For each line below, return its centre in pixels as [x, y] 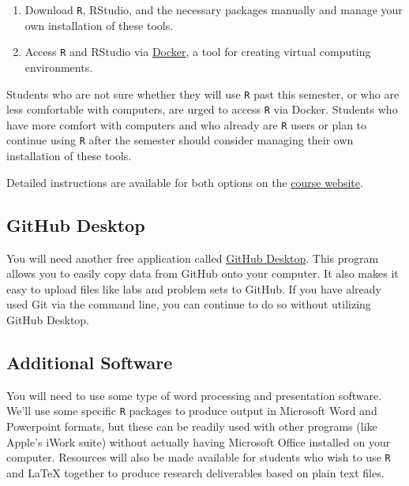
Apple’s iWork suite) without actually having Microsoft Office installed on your [199, 441]
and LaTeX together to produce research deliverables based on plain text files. [195, 472]
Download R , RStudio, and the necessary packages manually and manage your [214, 9]
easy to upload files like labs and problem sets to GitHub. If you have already [194, 288]
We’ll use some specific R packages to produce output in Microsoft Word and [192, 411]
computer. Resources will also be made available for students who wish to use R [199, 457]
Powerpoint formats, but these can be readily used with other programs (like [192, 426]
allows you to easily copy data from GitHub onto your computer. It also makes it [203, 273]
